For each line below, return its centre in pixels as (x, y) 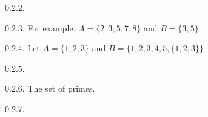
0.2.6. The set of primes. (50, 88)
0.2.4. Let (22, 48)
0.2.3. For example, (40, 27)
